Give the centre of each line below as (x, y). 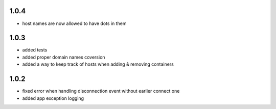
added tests (35, 50)
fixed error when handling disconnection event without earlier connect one (101, 91)
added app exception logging (53, 98)
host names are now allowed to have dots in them (74, 23)
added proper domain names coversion (64, 57)
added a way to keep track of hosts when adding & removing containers (98, 64)
